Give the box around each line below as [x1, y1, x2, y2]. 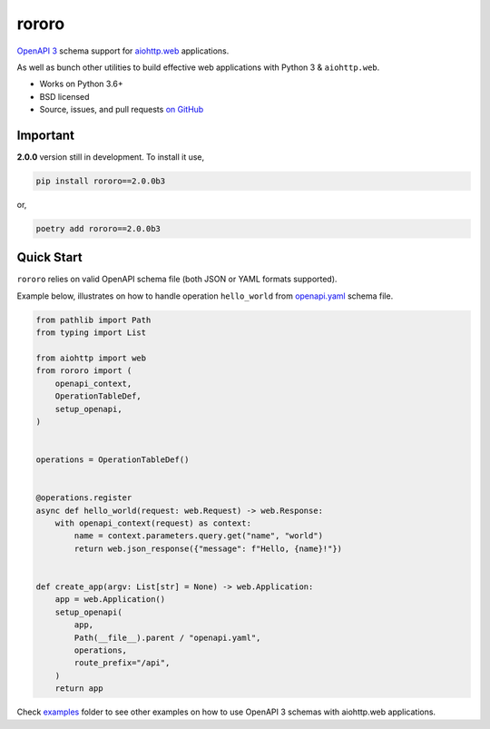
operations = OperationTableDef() [35, 455, 190, 465]
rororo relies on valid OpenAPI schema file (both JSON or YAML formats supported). [16, 273, 338, 285]
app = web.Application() [54, 595, 166, 605]
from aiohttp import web [35, 353, 147, 363]
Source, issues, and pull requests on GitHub [39, 104, 204, 115]
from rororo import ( [35, 366, 132, 376]
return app [54, 684, 103, 694]
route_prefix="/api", [73, 658, 171, 668]
